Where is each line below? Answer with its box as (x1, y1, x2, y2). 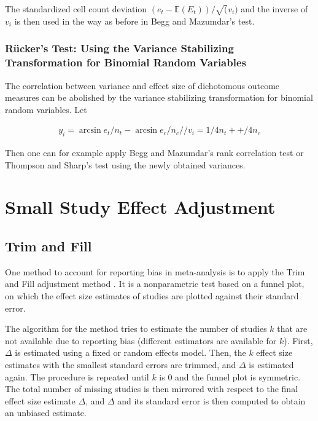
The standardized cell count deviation (5, 2, 147, 15)
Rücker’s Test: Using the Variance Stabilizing (5, 41, 234, 56)
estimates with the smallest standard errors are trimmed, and (5, 358, 236, 371)
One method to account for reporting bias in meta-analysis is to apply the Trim (5, 265, 305, 278)
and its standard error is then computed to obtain (117, 394, 306, 407)
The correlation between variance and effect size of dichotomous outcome (5, 79, 280, 92)
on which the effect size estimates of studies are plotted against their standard (5, 289, 299, 302)
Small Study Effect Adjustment (5, 194, 276, 219)
